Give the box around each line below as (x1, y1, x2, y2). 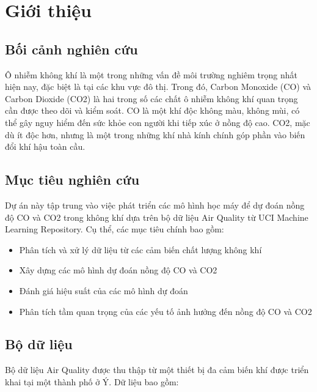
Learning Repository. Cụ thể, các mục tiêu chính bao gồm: (5, 223, 224, 235)
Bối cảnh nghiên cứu (5, 39, 138, 58)
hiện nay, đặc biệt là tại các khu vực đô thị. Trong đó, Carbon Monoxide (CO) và (5, 80, 312, 93)
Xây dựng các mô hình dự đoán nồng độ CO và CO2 (19, 264, 217, 276)
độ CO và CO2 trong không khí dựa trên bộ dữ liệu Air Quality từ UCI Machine (5, 210, 308, 223)
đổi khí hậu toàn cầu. (5, 140, 86, 153)
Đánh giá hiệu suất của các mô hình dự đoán (19, 284, 188, 297)
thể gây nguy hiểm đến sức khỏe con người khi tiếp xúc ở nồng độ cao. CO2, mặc (5, 116, 310, 128)
